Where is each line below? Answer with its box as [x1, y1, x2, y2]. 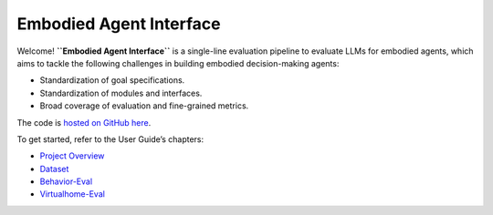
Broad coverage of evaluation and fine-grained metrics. [39, 100, 249, 111]
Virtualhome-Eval [39, 189, 105, 200]
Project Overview [39, 150, 105, 161]
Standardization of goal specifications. [39, 75, 185, 86]
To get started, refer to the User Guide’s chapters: [16, 133, 205, 145]
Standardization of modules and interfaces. [39, 87, 203, 98]
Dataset [39, 163, 69, 174]
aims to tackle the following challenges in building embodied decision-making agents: [16, 57, 340, 68]
